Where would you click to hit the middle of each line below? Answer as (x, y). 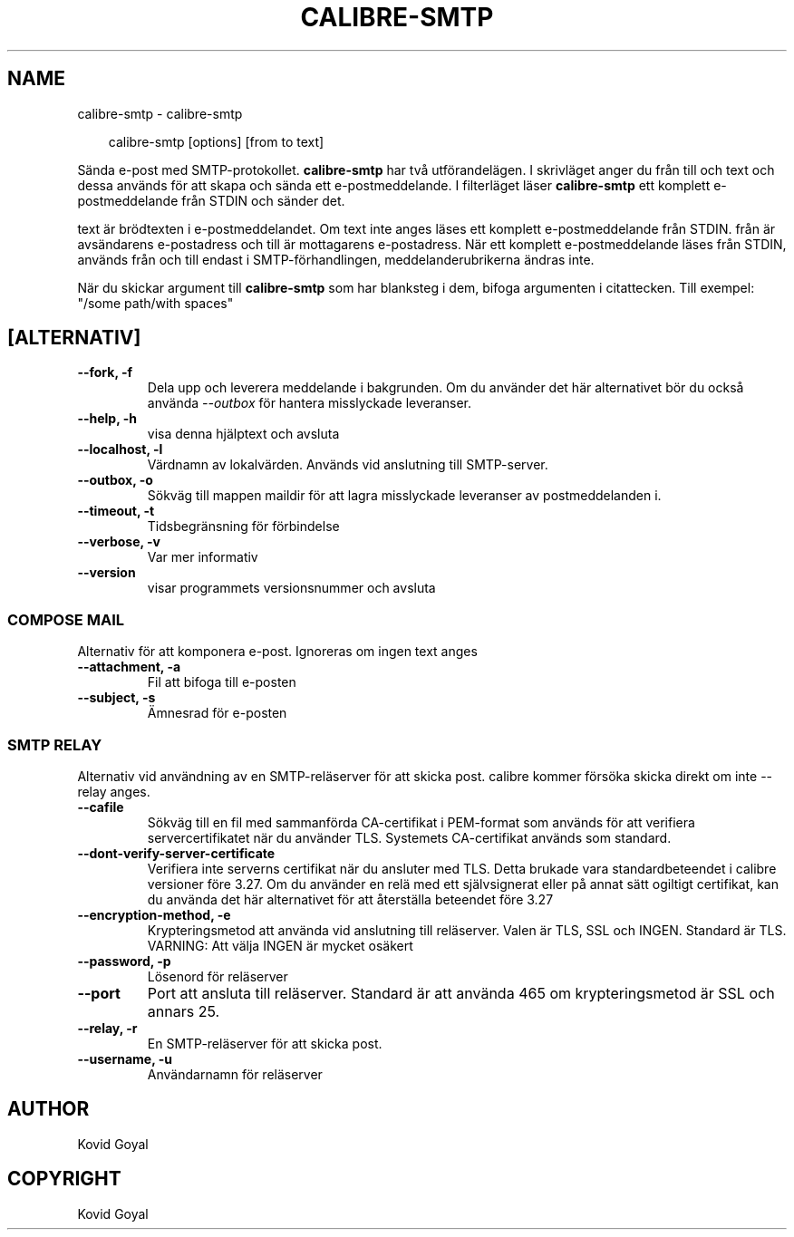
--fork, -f (105, 372)
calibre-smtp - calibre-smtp (160, 113)
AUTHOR (48, 1109)
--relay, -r (107, 1028)
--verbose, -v (119, 542)
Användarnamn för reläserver (235, 1074)
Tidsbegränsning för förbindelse (243, 527)
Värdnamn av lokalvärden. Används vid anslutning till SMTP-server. (348, 465)
